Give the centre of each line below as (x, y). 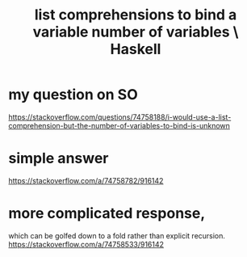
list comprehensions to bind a (136, 15)
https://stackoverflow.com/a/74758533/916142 (86, 244)
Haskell (136, 49)
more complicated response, (107, 214)
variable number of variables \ (136, 32)
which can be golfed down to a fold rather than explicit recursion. (117, 235)
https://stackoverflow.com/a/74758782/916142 (86, 180)
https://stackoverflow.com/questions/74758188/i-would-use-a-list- (120, 117)
